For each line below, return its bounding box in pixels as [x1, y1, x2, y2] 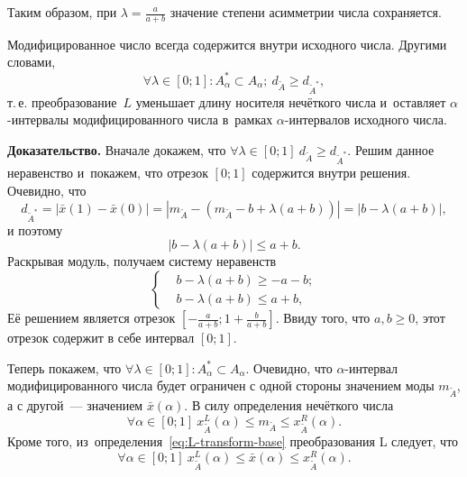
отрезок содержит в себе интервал [7, 328, 195, 347]
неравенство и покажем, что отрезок [7, 163, 208, 182]
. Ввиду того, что [275, 308, 371, 327]
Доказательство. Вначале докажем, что [7, 141, 226, 160]
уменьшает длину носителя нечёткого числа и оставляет [135, 92, 446, 111]
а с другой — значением [7, 395, 143, 414]
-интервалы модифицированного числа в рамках [7, 110, 273, 129]
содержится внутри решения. [252, 163, 411, 182]
